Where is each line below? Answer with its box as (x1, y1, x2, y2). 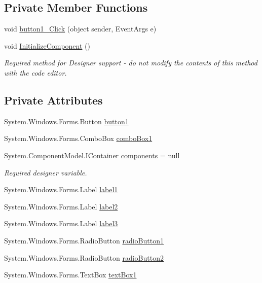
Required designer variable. (4, 167, 87, 178)
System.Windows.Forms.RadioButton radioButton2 (4, 252, 164, 263)
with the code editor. (4, 67, 67, 78)
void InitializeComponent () (4, 40, 90, 51)
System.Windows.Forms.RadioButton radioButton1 (4, 235, 164, 245)
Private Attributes (4, 92, 103, 108)
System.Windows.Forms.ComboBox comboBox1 (4, 133, 153, 144)
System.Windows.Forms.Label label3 (4, 218, 118, 229)
